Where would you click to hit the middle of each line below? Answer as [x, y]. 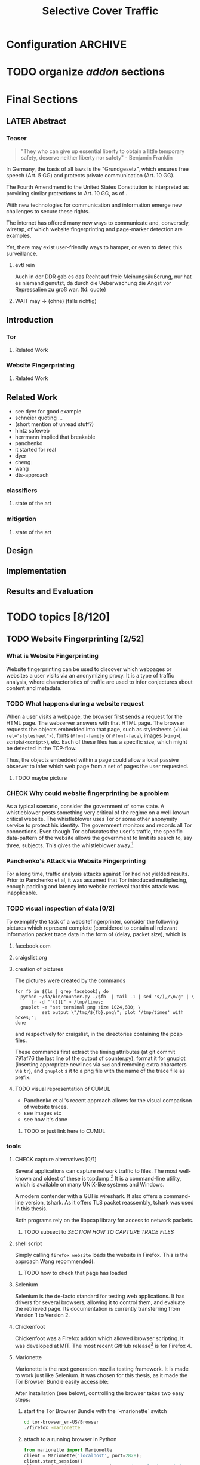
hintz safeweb [32, 431]
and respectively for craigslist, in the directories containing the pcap [99, 1034]
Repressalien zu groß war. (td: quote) [60, 289]
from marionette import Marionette [68, 1450]
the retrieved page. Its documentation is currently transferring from [97, 1309]
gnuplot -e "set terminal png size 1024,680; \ [81, 1007]
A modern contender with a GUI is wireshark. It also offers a [88, 1196]
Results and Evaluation [50, 591]
